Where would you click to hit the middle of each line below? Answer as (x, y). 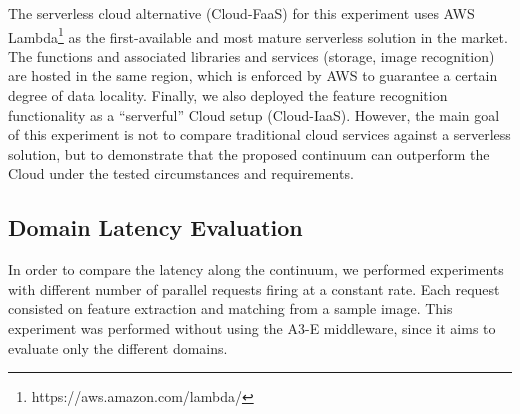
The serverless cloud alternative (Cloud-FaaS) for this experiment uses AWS (241, 13)
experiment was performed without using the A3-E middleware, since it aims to (252, 327)
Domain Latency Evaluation (155, 227)
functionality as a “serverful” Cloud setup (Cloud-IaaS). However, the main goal (254, 114)
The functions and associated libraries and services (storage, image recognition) (251, 55)
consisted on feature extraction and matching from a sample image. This (230, 308)
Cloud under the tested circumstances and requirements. (181, 173)
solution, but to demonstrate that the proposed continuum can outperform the (249, 153)
